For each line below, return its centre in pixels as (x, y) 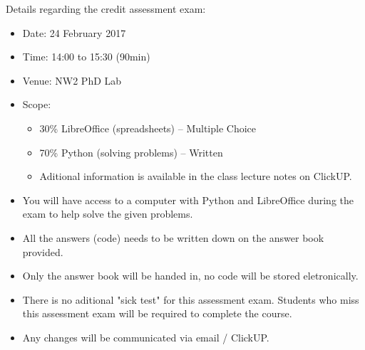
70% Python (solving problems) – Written (131, 152)
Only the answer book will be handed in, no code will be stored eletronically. (190, 276)
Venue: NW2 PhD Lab (72, 80)
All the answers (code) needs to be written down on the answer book (173, 237)
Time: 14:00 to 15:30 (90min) (86, 57)
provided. (43, 251)
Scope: (37, 104)
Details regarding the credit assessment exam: (106, 9)
